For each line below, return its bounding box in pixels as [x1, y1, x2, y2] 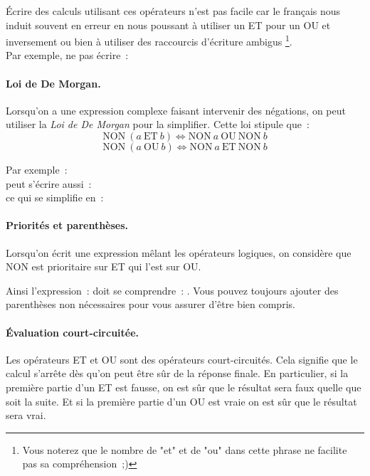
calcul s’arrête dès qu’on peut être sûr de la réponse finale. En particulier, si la [6, 366, 349, 381]
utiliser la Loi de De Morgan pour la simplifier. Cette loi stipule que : [6, 117, 310, 132]
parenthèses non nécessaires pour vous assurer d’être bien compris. [6, 297, 295, 312]
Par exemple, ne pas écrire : [6, 48, 129, 63]
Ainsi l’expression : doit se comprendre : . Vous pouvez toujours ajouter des [6, 282, 339, 297]
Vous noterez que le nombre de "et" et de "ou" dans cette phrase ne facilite [22, 442, 347, 457]
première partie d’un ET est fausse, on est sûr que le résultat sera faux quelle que [6, 379, 361, 394]
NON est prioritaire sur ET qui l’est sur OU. [6, 259, 201, 274]
